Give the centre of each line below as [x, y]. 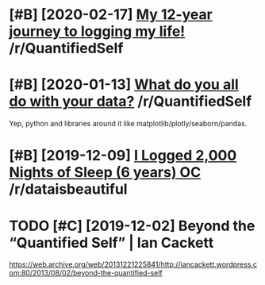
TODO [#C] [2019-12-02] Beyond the [132, 226]
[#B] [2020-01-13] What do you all [124, 85]
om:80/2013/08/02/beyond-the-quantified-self [86, 273]
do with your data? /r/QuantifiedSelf [131, 102]
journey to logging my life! [97, 31]
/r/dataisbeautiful [68, 189]
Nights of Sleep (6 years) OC [105, 173]
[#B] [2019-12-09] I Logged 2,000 [123, 156]
